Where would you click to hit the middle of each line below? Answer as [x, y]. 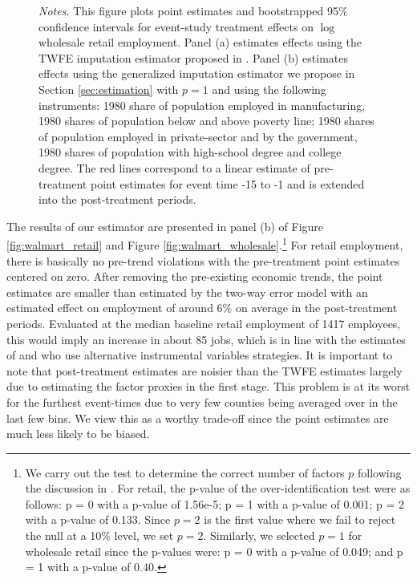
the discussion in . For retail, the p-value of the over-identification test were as [218, 488]
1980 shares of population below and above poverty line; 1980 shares [206, 121]
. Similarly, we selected [259, 535]
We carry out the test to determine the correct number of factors [185, 472]
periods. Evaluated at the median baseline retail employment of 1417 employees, [204, 323]
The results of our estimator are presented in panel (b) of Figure [165, 226]
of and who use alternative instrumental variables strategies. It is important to [200, 355]
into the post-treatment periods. [117, 199]
